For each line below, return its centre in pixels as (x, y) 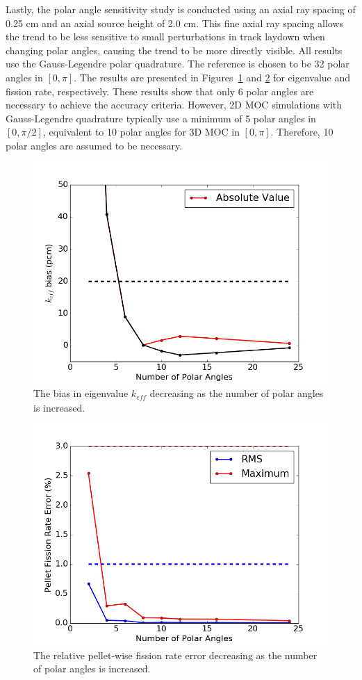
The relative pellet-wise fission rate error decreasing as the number (175, 655)
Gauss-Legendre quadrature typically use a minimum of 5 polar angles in (161, 118)
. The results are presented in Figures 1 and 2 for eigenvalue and (212, 77)
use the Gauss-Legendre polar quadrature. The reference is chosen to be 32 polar (178, 64)
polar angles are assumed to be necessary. (94, 145)
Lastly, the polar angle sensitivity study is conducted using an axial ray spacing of (181, 9)
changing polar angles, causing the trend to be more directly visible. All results (174, 50)
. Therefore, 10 (302, 132)
